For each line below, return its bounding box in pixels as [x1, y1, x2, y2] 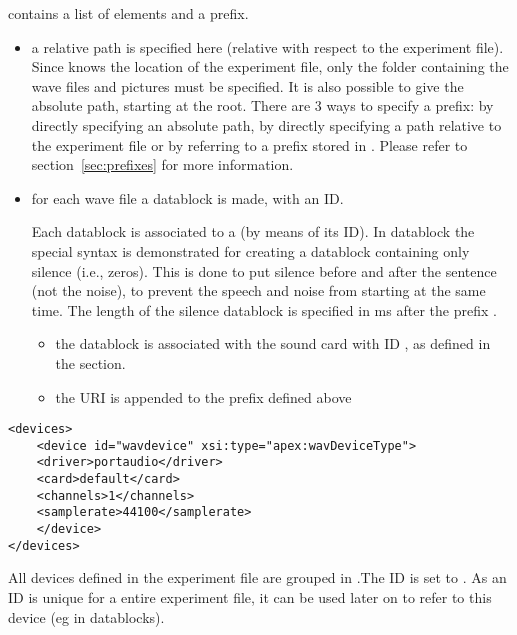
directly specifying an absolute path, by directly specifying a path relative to [31, 114, 502, 135]
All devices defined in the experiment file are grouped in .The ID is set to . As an [8, 567, 507, 588]
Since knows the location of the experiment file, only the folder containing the [31, 56, 509, 77]
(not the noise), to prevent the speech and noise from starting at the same [31, 280, 486, 301]
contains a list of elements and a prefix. [8, 3, 249, 23]
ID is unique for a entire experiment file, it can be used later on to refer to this [8, 586, 492, 607]
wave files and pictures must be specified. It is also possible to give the [31, 75, 464, 96]
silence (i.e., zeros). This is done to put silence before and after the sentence [31, 260, 497, 281]
